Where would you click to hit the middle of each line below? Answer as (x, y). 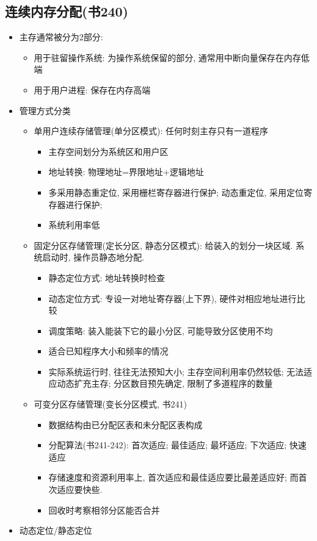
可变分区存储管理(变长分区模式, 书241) (111, 404)
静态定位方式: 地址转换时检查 (107, 277)
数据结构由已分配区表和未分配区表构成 (126, 424)
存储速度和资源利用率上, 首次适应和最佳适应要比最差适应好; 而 (173, 477)
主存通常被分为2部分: (61, 37)
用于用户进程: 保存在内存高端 (92, 89)
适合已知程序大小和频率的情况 (108, 351)
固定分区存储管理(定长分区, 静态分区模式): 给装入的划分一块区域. (163, 245)
